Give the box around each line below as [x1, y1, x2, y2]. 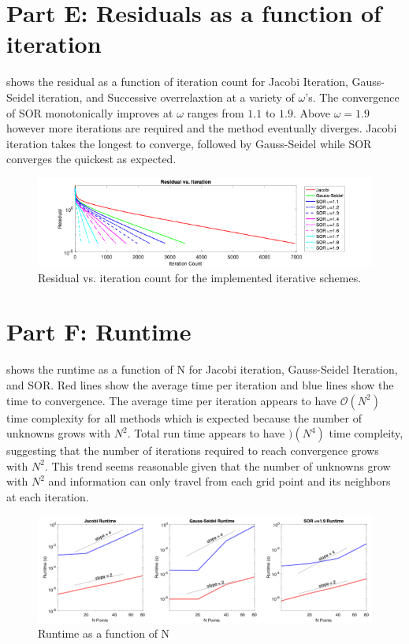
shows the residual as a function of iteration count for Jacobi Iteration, [6, 73, 348, 90]
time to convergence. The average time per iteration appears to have [6, 392, 337, 408]
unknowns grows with [6, 425, 111, 441]
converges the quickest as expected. [6, 151, 177, 167]
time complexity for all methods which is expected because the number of [6, 409, 362, 426]
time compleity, [329, 425, 403, 441]
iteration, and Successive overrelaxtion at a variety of [38, 88, 295, 105]
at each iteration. [6, 488, 89, 504]
